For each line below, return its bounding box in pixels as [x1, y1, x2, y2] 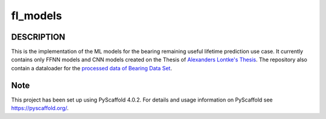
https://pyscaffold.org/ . [11, 105, 69, 112]
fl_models [11, 9, 62, 22]
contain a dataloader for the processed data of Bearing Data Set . [11, 64, 172, 72]
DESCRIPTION [11, 32, 66, 42]
